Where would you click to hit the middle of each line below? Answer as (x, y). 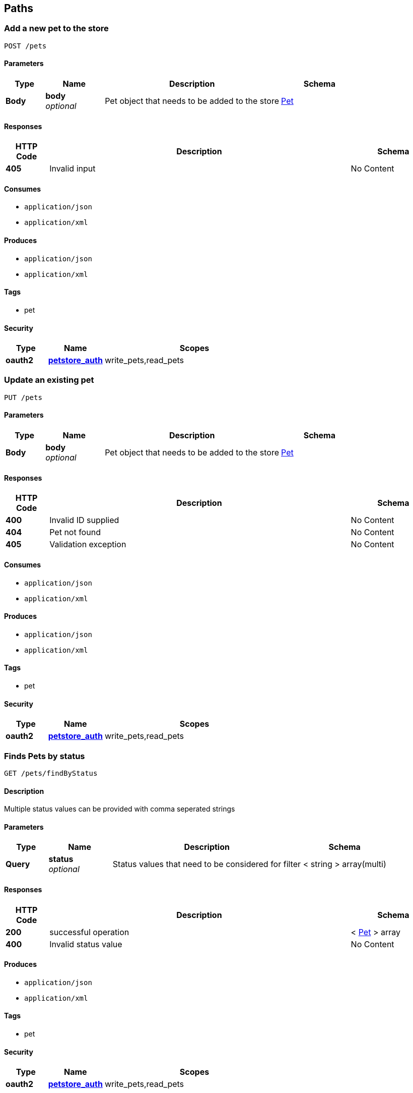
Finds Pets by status (45, 756)
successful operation (89, 932)
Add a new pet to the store (56, 28)
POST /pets (25, 46)
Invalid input (73, 169)
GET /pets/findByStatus (51, 773)
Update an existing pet (49, 380)
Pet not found (75, 532)
